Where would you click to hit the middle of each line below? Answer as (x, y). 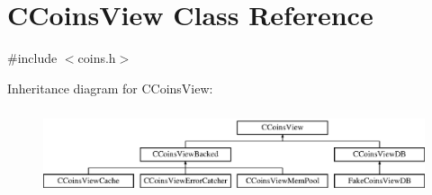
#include (32, 58)
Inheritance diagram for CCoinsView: (110, 88)
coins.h (97, 58)
